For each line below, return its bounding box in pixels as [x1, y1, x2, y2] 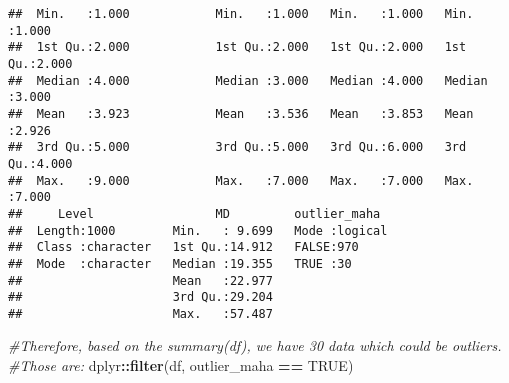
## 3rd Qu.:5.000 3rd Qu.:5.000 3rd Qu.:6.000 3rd [8, 140, 467, 155]
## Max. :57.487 [8, 306, 273, 321]
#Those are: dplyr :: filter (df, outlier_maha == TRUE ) [8, 355, 354, 376]
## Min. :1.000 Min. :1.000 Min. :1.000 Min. [8, 7, 474, 21]
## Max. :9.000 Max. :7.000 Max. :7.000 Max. [8, 173, 474, 188]
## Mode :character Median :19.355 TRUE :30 [8, 256, 352, 271]
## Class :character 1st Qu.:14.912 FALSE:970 [8, 240, 359, 255]
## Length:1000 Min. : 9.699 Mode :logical [8, 223, 388, 238]
